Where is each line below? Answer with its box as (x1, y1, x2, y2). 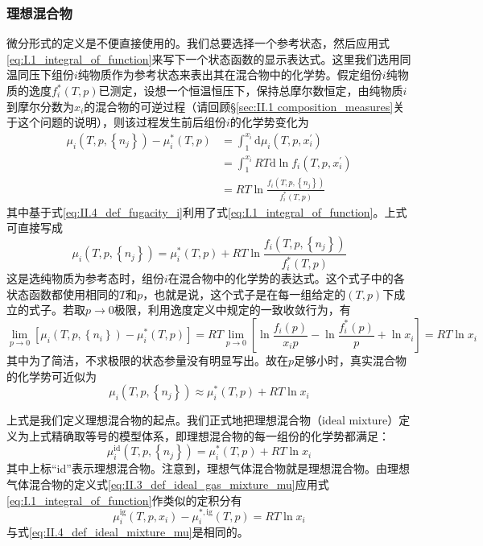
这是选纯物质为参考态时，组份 (6, 270, 164, 287)
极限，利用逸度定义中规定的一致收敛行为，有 (114, 301, 351, 318)
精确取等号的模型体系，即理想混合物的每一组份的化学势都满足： (51, 427, 390, 444)
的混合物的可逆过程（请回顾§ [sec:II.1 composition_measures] (84, 97, 394, 114)
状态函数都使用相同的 (6, 285, 119, 302)
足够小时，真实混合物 (294, 352, 407, 369)
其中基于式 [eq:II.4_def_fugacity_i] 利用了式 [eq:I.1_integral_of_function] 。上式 (6, 203, 407, 220)
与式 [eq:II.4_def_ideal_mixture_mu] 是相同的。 (6, 523, 249, 540)
